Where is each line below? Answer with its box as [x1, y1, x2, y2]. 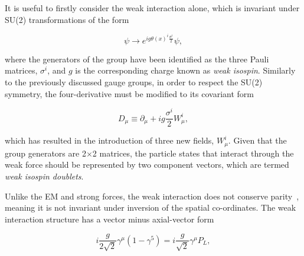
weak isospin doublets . [5, 169, 84, 182]
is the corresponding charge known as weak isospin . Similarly [75, 64, 296, 77]
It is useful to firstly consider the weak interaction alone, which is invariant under [5, 2, 300, 14]
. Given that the [228, 134, 287, 147]
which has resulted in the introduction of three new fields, [5, 134, 214, 147]
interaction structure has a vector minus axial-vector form [5, 212, 214, 225]
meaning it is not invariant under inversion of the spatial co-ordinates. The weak [5, 201, 296, 214]
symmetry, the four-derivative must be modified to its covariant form [5, 87, 254, 99]
